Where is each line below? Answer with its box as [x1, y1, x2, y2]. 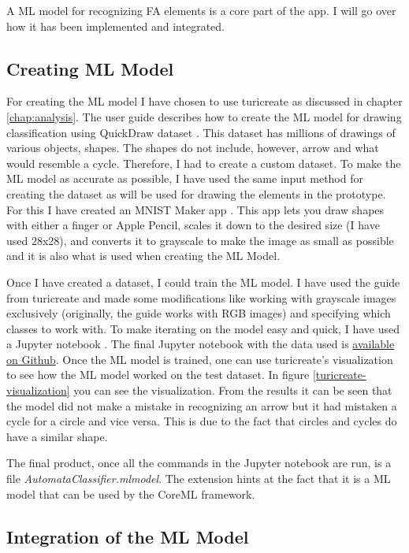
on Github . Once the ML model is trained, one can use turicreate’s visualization [6, 351, 393, 367]
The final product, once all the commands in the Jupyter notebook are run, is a [6, 455, 392, 471]
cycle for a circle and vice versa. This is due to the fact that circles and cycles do [6, 413, 397, 429]
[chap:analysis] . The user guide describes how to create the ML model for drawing [6, 108, 402, 124]
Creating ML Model [6, 56, 174, 80]
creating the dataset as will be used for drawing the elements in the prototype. [6, 185, 386, 202]
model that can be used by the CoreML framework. [6, 485, 255, 502]
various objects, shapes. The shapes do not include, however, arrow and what [6, 139, 379, 156]
